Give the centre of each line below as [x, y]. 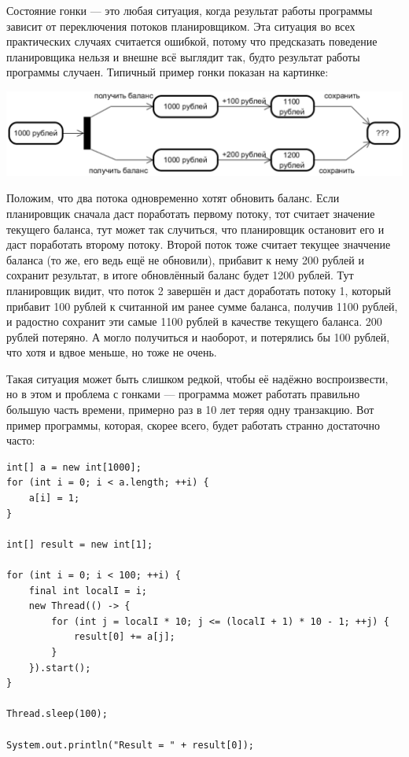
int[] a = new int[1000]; [74, 467]
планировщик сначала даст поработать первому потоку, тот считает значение [191, 213]
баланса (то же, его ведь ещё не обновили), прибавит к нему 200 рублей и [185, 259]
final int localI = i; [88, 591]
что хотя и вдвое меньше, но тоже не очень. [112, 352]
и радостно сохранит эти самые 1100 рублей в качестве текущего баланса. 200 [194, 321]
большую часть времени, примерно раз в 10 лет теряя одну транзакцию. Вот [190, 410]
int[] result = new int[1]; [80, 544]
